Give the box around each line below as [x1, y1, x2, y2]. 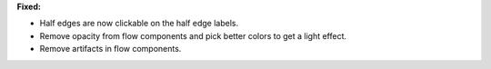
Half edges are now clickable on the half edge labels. [39, 18, 239, 29]
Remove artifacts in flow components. [39, 44, 182, 54]
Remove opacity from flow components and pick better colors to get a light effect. [39, 30, 347, 41]
